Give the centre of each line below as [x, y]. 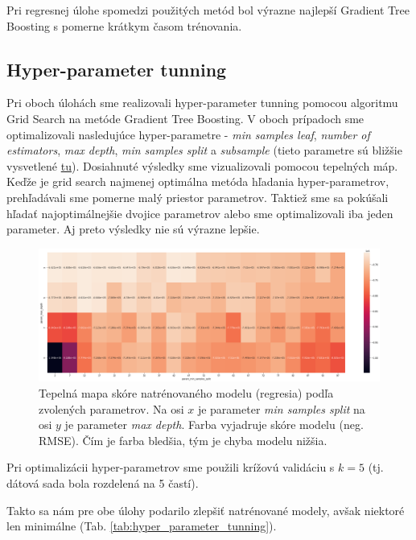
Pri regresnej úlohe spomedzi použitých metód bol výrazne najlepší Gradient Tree [208, 10]
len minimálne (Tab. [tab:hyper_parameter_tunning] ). [142, 526]
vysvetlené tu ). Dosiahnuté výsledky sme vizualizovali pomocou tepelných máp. [202, 165]
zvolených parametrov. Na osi [111, 408]
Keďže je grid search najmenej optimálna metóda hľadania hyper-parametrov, [198, 181]
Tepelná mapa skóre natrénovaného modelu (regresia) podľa [186, 392]
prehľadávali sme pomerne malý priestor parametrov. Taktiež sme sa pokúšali [198, 197]
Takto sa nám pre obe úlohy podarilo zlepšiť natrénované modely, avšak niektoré [206, 510]
